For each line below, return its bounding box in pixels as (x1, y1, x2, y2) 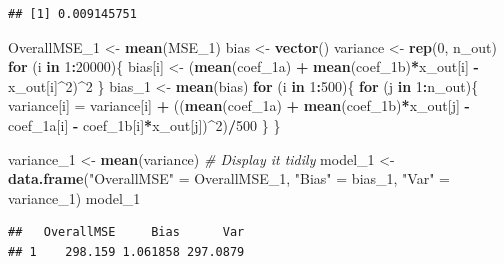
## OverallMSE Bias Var (8, 225, 245, 240)
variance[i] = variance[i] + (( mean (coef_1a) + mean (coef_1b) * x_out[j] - (8, 95, 470, 116)
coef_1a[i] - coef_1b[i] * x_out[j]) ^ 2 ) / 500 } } (8, 114, 281, 135)
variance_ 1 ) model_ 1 (8, 187, 141, 208)
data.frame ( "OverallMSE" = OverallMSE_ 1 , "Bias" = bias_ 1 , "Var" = (8, 168, 450, 189)
